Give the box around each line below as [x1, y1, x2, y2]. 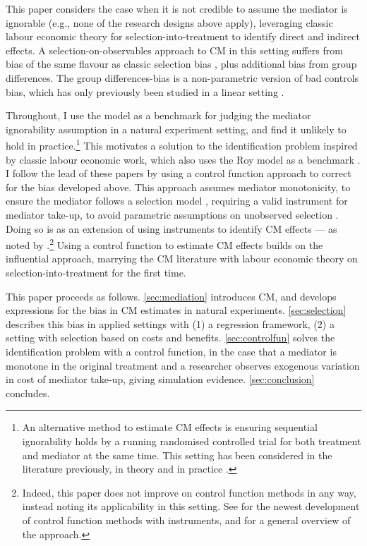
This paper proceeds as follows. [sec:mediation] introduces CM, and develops [6, 289, 337, 303]
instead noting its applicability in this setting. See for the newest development [22, 499, 360, 514]
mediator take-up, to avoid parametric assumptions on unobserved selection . [6, 207, 339, 222]
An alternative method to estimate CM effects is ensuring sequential [22, 420, 318, 435]
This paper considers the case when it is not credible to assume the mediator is [6, 1, 348, 16]
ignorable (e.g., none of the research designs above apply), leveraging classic [6, 15, 333, 30]
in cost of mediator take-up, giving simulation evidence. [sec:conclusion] [6, 372, 315, 387]
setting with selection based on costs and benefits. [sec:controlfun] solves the [6, 330, 335, 345]
